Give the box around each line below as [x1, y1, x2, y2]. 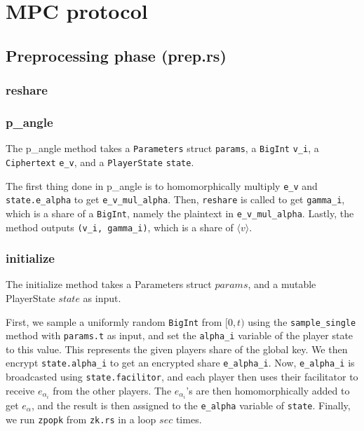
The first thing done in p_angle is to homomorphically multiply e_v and [6, 178, 318, 193]
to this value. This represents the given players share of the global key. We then [6, 341, 348, 356]
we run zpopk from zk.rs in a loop [6, 411, 156, 426]
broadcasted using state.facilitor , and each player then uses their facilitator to [6, 369, 358, 384]
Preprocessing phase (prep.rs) [6, 44, 227, 66]
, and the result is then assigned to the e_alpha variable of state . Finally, [31, 397, 351, 412]
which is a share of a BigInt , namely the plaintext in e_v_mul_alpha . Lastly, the [6, 205, 354, 220]
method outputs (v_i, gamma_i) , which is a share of [6, 219, 234, 234]
